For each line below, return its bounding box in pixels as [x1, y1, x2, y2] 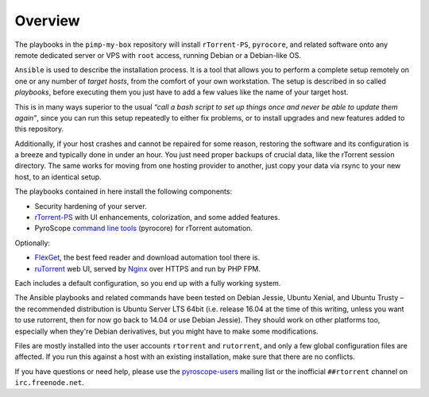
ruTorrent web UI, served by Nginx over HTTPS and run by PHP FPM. [34, 264, 261, 273]
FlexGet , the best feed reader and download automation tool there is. [34, 252, 261, 262]
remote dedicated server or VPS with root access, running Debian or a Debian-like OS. [14, 50, 302, 60]
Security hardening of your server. [34, 201, 147, 210]
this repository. [14, 124, 64, 134]
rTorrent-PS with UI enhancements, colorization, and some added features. [34, 213, 280, 222]
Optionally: [14, 238, 51, 248]
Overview [14, 12, 80, 29]
